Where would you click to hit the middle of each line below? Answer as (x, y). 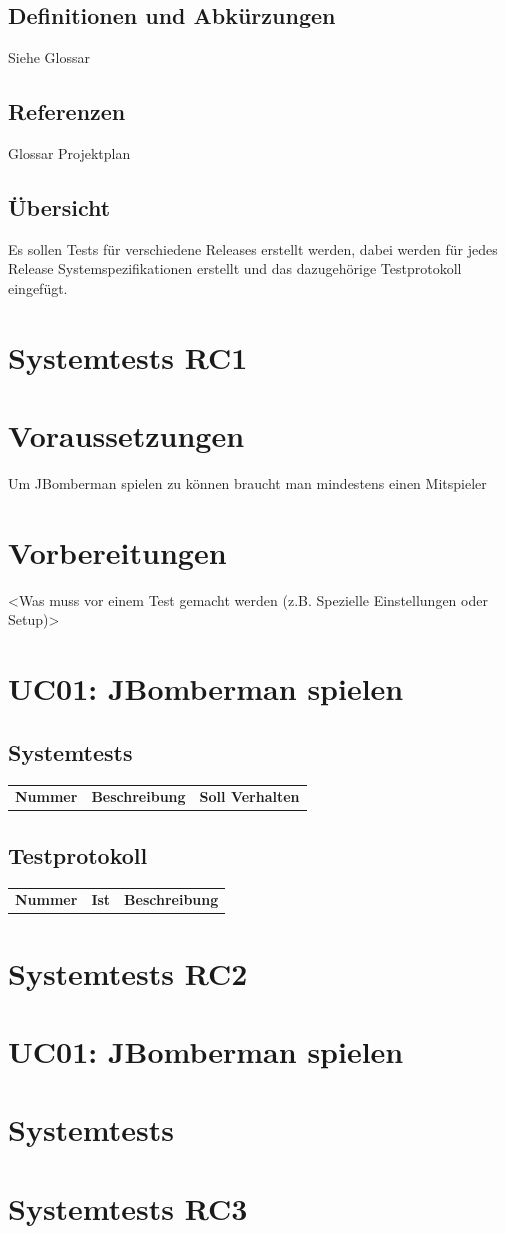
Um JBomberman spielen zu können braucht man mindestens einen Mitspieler (247, 483)
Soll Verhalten (249, 796)
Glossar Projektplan (69, 153)
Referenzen (67, 111)
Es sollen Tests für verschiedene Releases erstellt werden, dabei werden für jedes (253, 248)
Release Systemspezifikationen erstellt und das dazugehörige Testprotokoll (235, 268)
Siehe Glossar (49, 57)
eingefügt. (38, 287)
